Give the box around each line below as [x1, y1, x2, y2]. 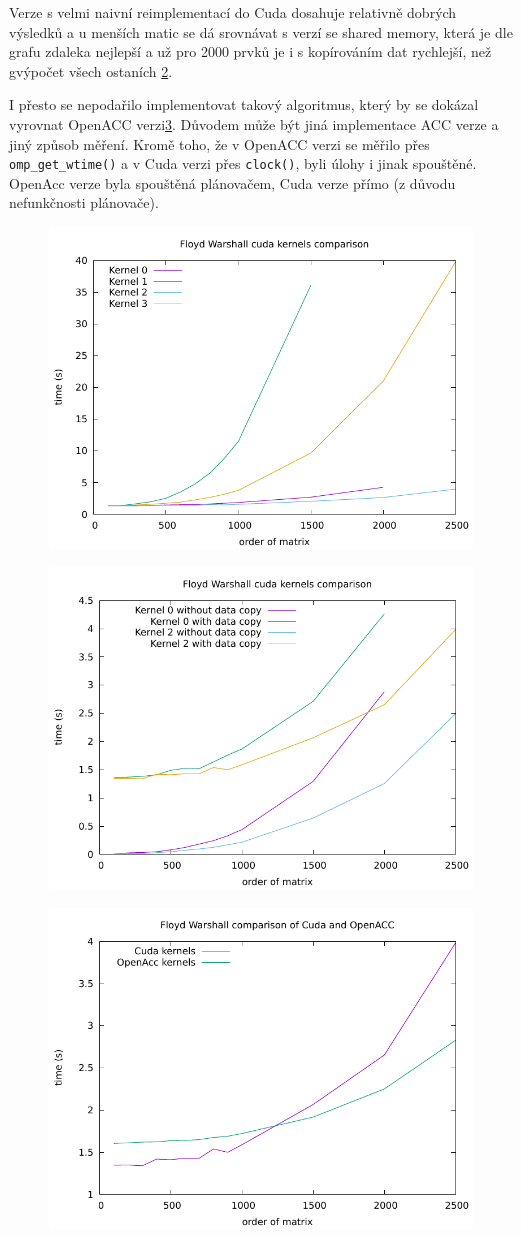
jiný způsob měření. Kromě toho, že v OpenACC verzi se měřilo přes [9, 133, 430, 154]
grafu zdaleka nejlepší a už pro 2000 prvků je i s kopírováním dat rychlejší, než [9, 41, 492, 62]
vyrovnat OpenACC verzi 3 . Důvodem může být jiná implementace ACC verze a [9, 113, 499, 134]
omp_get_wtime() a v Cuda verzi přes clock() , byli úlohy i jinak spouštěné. [9, 153, 477, 174]
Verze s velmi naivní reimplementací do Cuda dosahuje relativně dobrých [9, 2, 457, 22]
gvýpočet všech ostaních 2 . [9, 60, 173, 81]
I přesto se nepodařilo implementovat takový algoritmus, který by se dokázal [9, 94, 479, 115]
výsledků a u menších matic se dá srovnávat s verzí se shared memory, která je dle [9, 21, 513, 42]
